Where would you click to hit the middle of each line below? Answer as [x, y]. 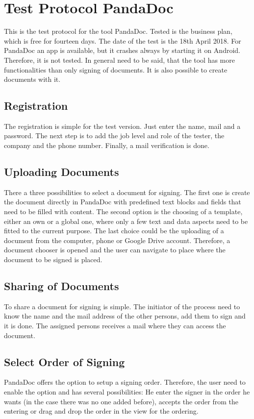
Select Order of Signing [64, 361]
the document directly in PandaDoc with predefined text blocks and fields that [123, 202]
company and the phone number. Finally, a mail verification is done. [107, 145]
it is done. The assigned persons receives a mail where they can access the [115, 326]
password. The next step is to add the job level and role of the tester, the [114, 136]
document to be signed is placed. [53, 259]
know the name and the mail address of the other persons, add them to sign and [125, 316]
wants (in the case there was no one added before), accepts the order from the [121, 401]
